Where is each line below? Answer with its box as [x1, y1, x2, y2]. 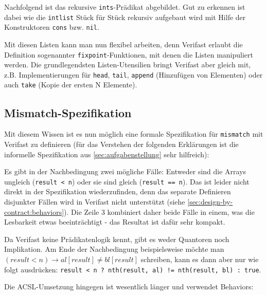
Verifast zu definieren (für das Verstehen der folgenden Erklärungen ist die [4, 138, 239, 149]
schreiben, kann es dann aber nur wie [140, 253, 259, 264]
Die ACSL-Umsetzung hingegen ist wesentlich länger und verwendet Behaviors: [4, 281, 254, 292]
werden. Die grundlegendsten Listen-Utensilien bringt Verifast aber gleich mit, [4, 59, 251, 70]
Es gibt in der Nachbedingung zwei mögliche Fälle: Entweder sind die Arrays [4, 166, 246, 177]
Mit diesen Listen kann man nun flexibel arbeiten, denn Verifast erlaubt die [4, 39, 243, 49]
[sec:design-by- [187, 196, 233, 207]
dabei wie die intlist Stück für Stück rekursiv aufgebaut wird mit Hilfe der [4, 11, 246, 22]
